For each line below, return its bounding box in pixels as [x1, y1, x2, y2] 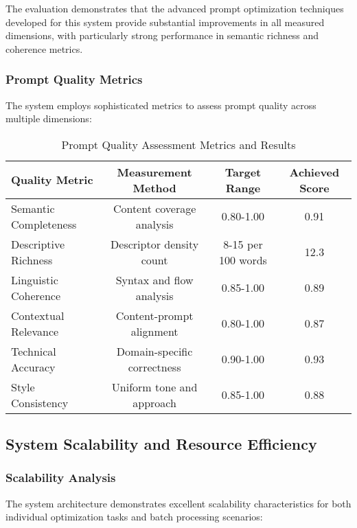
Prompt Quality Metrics [5, 71, 143, 88]
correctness [128, 358, 181, 375]
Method [133, 179, 176, 196]
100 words [219, 251, 267, 268]
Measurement [117, 163, 192, 180]
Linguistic [11, 271, 58, 288]
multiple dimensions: [5, 111, 92, 126]
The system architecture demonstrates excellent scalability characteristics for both [5, 496, 352, 510]
